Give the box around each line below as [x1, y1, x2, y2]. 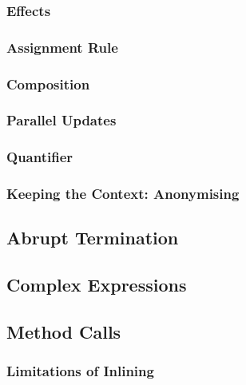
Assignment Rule [6, 37, 118, 57]
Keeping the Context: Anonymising [6, 184, 240, 204]
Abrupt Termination [6, 225, 179, 250]
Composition [6, 73, 90, 93]
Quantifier [6, 147, 73, 167]
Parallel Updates [6, 110, 117, 130]
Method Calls [6, 320, 121, 344]
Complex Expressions [6, 272, 187, 297]
